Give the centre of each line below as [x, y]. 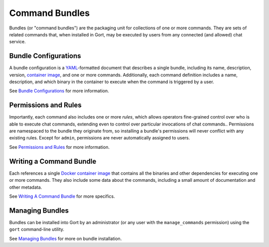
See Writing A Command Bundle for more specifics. [62, 196]
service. [17, 42]
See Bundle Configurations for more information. [59, 91]
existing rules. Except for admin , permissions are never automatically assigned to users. [100, 138]
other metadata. [26, 187]
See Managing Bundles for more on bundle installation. [66, 239]
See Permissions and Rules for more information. [59, 147]
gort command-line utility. [37, 230]
